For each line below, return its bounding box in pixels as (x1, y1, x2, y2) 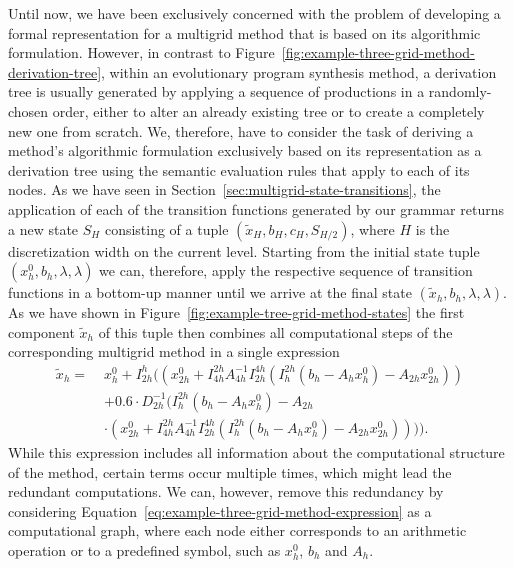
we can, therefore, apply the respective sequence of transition (99, 260, 473, 281)
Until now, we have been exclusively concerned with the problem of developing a (8, 3, 501, 23)
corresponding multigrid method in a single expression (8, 341, 340, 362)
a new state (8, 218, 79, 239)
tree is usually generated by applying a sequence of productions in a (8, 81, 425, 102)
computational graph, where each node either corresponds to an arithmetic (8, 520, 467, 541)
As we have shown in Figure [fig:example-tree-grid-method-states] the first (8, 302, 465, 323)
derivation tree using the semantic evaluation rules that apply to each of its (8, 159, 470, 180)
